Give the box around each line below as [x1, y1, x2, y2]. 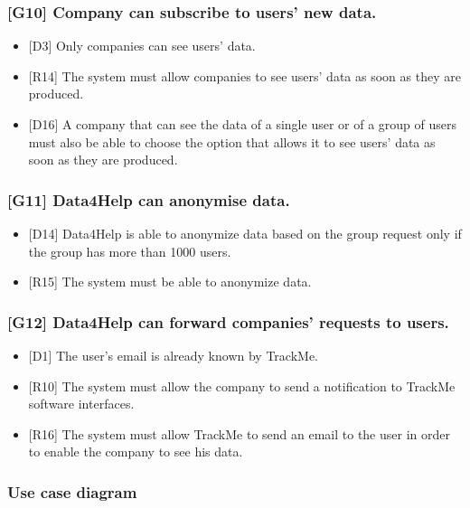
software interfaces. [28, 394, 135, 413]
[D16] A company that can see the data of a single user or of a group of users [28, 115, 456, 133]
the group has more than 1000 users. [28, 241, 231, 260]
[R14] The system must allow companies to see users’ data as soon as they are [28, 66, 461, 85]
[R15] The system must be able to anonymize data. [28, 272, 312, 291]
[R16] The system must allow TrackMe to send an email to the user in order [28, 424, 450, 443]
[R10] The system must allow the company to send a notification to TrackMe [28, 376, 456, 395]
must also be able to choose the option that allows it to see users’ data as [28, 132, 436, 151]
